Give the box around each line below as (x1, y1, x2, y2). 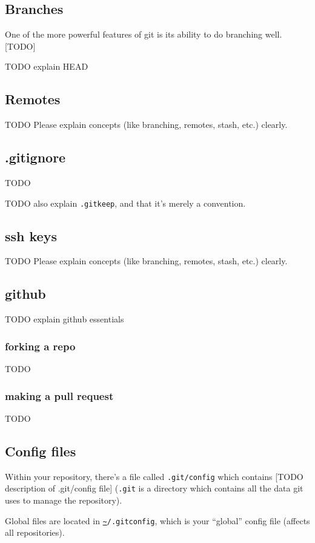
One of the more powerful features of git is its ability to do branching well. (5, 28, 282, 41)
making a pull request (5, 388, 114, 403)
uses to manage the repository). (5, 493, 122, 506)
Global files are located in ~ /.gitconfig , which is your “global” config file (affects (5, 514, 310, 527)
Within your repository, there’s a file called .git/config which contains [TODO (5, 470, 303, 482)
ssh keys (5, 226, 57, 245)
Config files (5, 441, 76, 460)
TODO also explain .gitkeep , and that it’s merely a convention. (5, 196, 246, 209)
